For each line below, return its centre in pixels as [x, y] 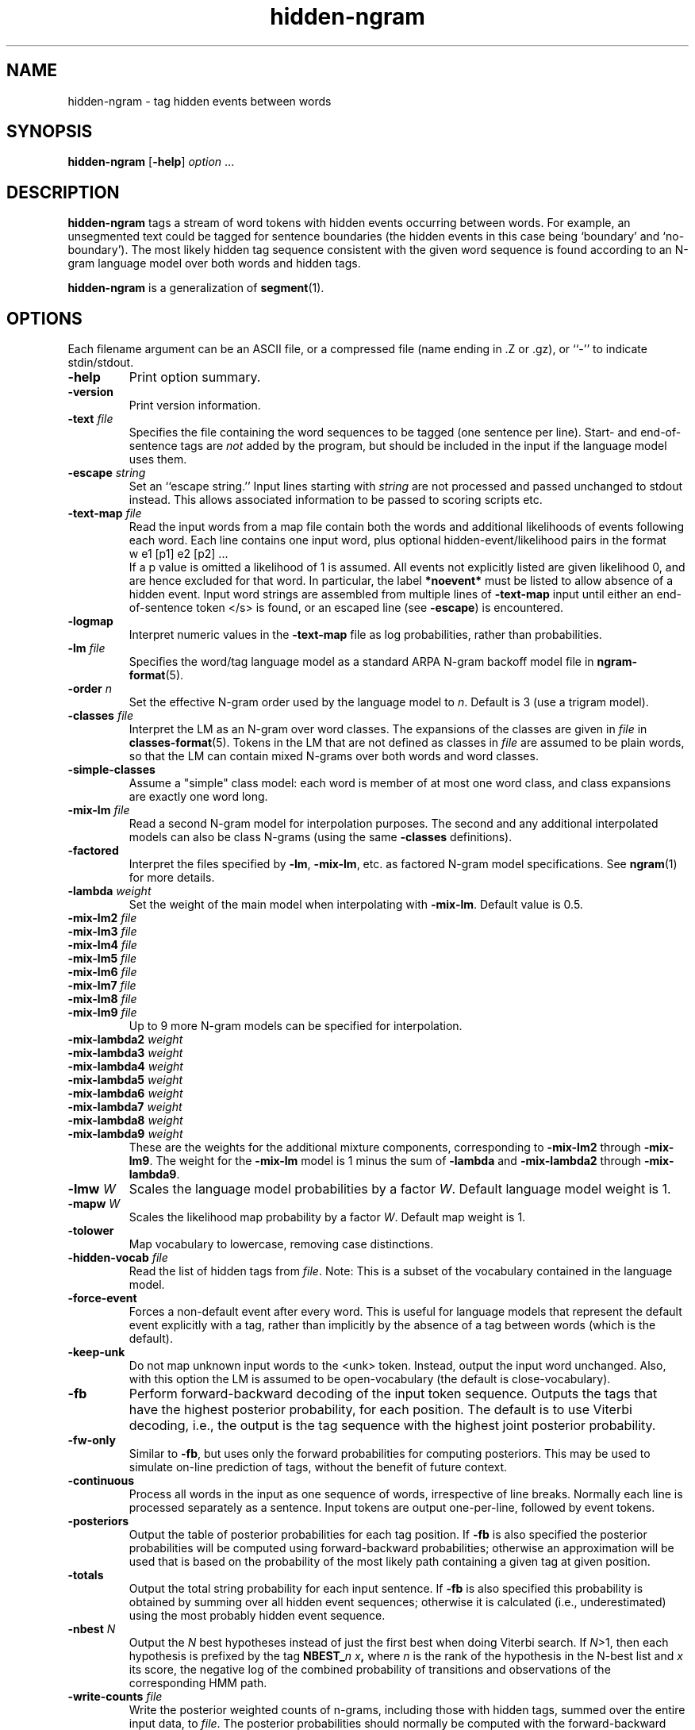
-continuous [101, 1481]
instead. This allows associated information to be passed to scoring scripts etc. [336, 500]
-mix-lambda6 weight [125, 1094]
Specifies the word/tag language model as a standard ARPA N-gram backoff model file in [361, 662]
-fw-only [92, 1440]
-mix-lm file [99, 810]
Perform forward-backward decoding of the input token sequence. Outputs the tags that [393, 1394]
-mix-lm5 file [102, 959]
